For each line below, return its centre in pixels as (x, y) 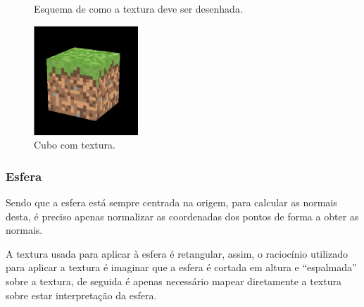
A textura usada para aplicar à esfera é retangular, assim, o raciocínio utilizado (177, 253)
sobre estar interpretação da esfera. (81, 295)
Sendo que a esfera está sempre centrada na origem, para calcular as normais (171, 202)
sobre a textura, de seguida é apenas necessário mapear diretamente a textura (174, 281)
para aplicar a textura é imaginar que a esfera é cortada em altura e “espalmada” (181, 267)
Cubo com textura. (75, 145)
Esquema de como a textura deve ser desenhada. (138, 8)
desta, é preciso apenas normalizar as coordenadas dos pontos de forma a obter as (182, 216)
